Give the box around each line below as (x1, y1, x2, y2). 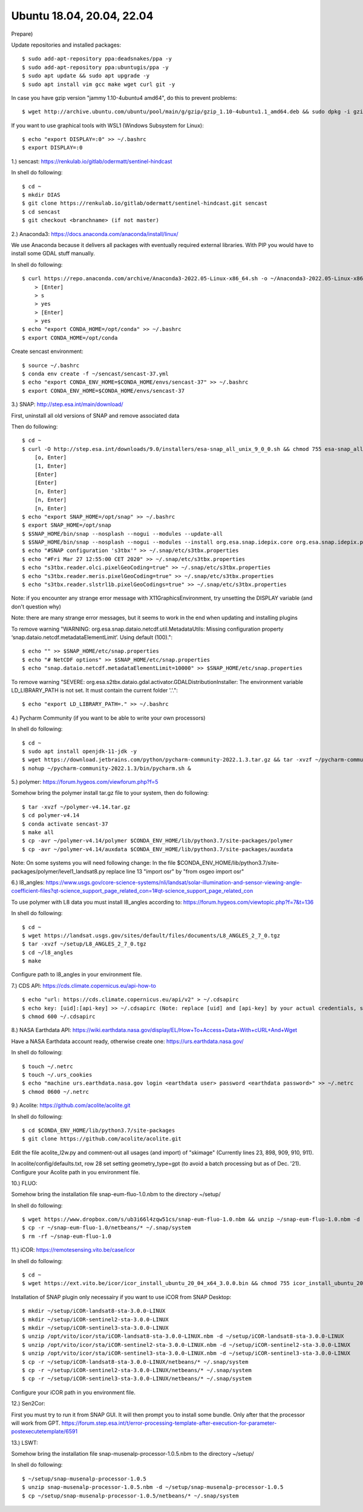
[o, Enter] (34, 454, 67, 461)
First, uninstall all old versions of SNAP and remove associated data (11, 412, 180, 419)
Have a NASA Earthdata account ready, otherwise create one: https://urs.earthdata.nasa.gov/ (11, 1037, 244, 1045)
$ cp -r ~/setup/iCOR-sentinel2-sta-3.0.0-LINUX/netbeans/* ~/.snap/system (22, 1367, 252, 1373)
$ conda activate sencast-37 (22, 820, 108, 827)
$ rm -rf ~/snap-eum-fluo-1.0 (22, 1232, 112, 1240)
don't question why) (11, 603, 62, 610)
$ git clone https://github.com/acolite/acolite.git (22, 1136, 181, 1142)
